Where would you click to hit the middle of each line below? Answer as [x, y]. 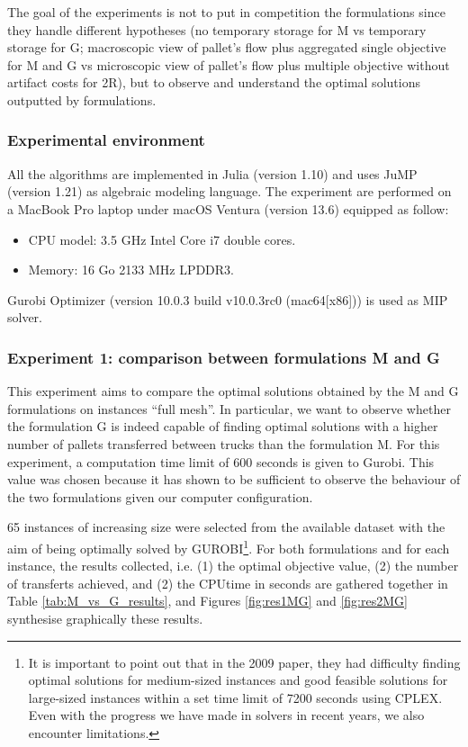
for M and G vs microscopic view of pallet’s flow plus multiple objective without [229, 64]
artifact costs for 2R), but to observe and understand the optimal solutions [214, 82]
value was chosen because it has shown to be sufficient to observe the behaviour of [234, 479]
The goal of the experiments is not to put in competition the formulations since [226, 12]
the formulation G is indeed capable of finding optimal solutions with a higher [223, 426]
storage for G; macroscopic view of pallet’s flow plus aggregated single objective [227, 47]
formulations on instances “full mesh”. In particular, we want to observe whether [229, 408]
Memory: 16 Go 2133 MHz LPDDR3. [131, 270]
